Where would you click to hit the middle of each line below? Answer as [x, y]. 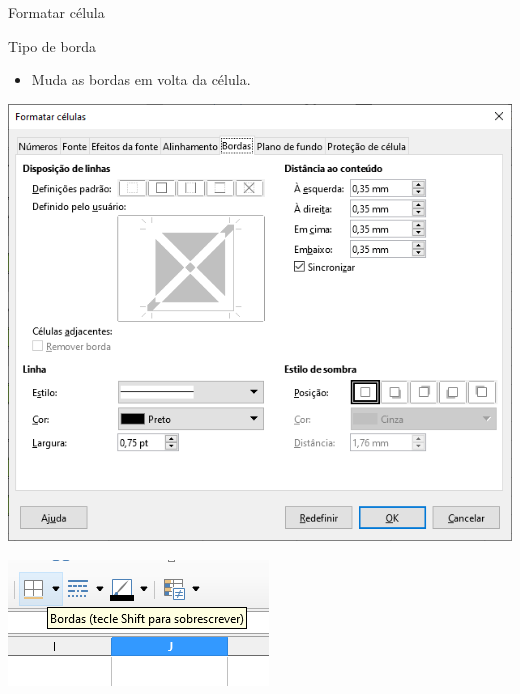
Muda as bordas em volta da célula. [141, 79]
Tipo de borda [52, 45]
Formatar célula [56, 12]
